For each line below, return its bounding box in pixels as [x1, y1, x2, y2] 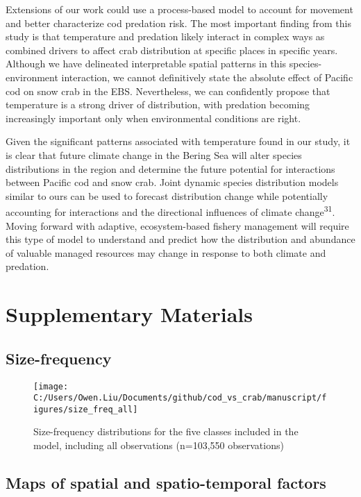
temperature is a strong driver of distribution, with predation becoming [6, 97, 310, 112]
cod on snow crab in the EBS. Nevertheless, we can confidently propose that [6, 83, 330, 98]
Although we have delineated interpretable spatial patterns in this [6, 56, 287, 71]
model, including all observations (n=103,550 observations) [33, 438, 284, 453]
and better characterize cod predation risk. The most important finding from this [6, 15, 351, 30]
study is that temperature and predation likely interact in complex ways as [6, 29, 325, 44]
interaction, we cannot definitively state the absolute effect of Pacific [61, 69, 353, 84]
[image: [33, 381, 69, 391]
